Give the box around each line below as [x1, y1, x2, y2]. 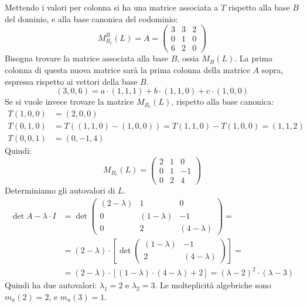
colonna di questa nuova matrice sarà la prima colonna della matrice [5, 63, 250, 75]
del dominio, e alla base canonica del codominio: [5, 12, 178, 25]
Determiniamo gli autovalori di [5, 184, 115, 196]
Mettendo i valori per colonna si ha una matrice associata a [5, 1, 219, 13]
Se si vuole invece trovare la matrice [5, 95, 134, 108]
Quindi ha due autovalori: [5, 279, 97, 291]
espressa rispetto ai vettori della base [5, 75, 138, 87]
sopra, [261, 63, 284, 75]
